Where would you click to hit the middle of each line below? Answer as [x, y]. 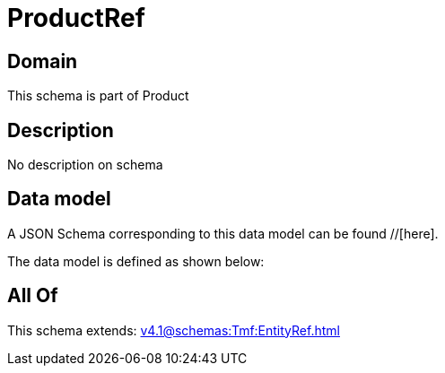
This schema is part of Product [98, 96]
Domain [43, 61]
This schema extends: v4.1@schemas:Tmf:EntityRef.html [174, 330]
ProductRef [76, 18]
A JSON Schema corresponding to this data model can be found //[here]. [223, 233]
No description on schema [85, 165]
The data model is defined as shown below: [136, 261]
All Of [33, 296]
